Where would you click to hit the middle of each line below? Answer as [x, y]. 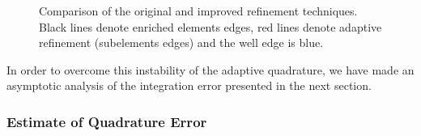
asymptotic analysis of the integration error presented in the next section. [189, 85]
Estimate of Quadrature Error [107, 121]
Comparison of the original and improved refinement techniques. [198, 11]
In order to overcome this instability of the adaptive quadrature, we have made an [210, 69]
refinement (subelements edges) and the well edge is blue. [181, 42]
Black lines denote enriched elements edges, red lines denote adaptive [210, 26]
